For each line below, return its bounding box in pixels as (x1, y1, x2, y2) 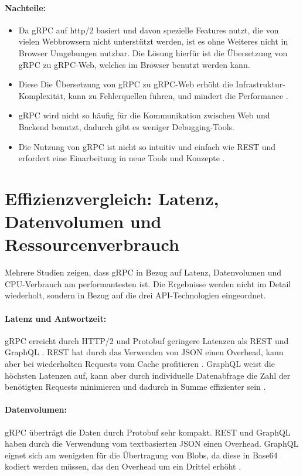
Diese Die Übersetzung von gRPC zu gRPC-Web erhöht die (18, 78, 233, 90)
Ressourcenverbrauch (5, 232, 179, 256)
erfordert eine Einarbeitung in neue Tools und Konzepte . (18, 152, 225, 164)
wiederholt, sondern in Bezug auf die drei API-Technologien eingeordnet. (5, 289, 266, 301)
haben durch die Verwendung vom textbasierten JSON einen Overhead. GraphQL (5, 437, 299, 450)
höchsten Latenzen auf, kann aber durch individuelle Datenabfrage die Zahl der (5, 369, 291, 381)
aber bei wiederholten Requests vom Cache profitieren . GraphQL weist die (5, 358, 275, 369)
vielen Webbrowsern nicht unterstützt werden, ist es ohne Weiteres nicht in (18, 35, 288, 47)
